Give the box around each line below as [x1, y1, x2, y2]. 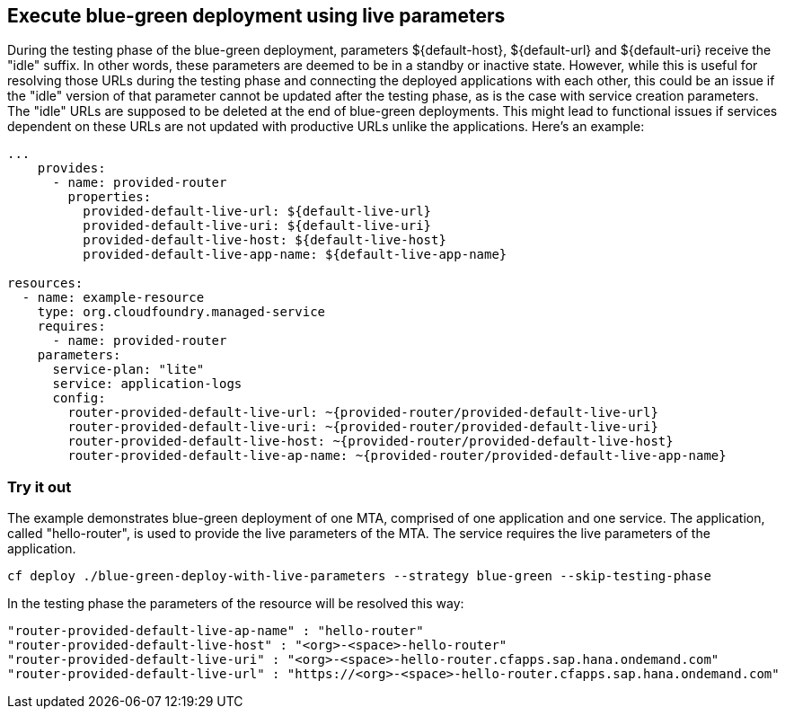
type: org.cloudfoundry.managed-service [37, 305, 326, 320]
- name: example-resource [22, 290, 205, 305]
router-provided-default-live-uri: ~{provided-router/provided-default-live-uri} [67, 420, 658, 435]
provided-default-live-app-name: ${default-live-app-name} [83, 247, 507, 262]
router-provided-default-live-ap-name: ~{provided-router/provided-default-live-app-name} [67, 448, 727, 464]
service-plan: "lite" [52, 362, 205, 377]
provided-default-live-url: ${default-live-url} [83, 204, 432, 219]
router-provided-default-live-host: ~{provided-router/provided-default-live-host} [67, 434, 674, 449]
